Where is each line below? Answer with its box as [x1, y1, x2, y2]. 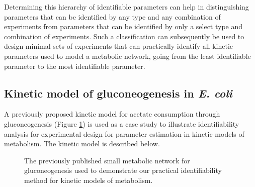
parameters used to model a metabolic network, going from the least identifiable [4, 50, 251, 61]
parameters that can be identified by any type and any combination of [4, 11, 221, 22]
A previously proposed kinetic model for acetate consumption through [4, 109, 220, 119]
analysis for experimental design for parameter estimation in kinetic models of [4, 128, 244, 139]
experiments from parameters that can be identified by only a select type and [4, 21, 243, 32]
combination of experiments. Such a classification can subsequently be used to [4, 31, 244, 41]
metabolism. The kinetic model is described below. [4, 138, 160, 149]
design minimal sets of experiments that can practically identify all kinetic [4, 41, 233, 51]
